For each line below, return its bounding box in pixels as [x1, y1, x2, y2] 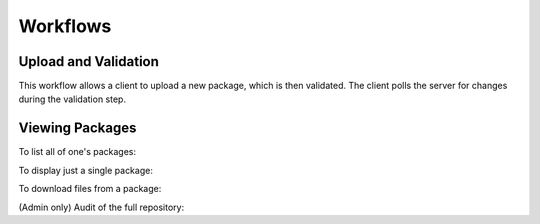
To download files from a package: [18, 183, 162, 195]
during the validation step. [18, 93, 127, 105]
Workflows [18, 15, 112, 37]
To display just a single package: [18, 164, 154, 176]
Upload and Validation [18, 53, 160, 70]
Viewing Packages [18, 120, 137, 137]
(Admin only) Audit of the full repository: [18, 201, 185, 213]
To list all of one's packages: [18, 146, 137, 158]
